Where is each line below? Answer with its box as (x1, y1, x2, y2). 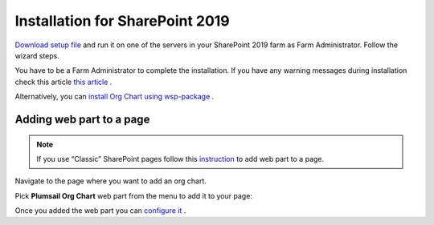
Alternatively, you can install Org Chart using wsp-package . (14, 92, 215, 102)
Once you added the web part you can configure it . (14, 206, 186, 215)
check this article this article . (14, 77, 113, 86)
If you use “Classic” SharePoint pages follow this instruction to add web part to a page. (36, 154, 325, 163)
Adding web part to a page (14, 112, 150, 126)
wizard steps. (14, 50, 59, 60)
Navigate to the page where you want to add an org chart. (14, 176, 207, 186)
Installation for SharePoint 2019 (14, 12, 231, 30)
